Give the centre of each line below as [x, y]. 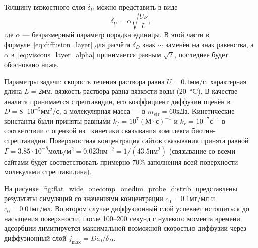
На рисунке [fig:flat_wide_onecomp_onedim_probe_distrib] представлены [121, 188]
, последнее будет [201, 54]
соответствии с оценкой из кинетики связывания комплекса [97, 131]
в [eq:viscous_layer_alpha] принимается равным [86, 54]
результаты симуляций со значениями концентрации [84, 198]
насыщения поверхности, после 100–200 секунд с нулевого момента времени [122, 218]
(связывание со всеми [202, 150]
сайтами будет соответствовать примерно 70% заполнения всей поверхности [121, 161]
